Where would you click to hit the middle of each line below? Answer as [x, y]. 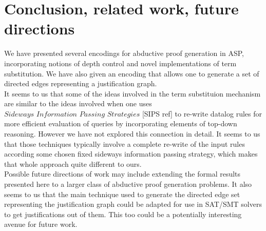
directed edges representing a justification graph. [81, 83]
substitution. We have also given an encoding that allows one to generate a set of [132, 73]
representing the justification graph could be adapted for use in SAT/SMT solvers [133, 204]
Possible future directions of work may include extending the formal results [122, 174]
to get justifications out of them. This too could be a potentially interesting [123, 214]
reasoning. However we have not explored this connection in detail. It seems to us [132, 134]
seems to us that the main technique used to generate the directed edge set [122, 194]
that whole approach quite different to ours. [73, 163]
